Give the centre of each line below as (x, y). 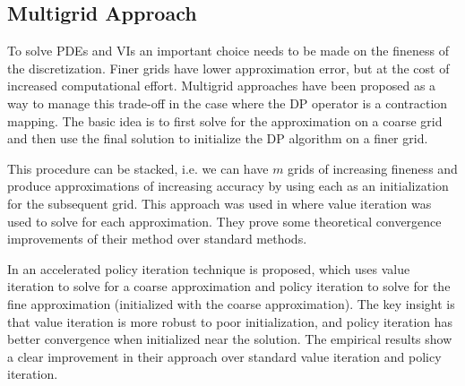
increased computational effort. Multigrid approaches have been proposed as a (222, 86)
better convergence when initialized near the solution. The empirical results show (230, 339)
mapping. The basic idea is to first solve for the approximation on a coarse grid (225, 120)
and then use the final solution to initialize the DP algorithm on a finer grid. (218, 138)
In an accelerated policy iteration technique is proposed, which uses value (209, 268)
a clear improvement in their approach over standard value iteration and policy (224, 356)
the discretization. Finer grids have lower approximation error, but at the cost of (228, 68)
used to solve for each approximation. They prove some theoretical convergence (224, 221)
